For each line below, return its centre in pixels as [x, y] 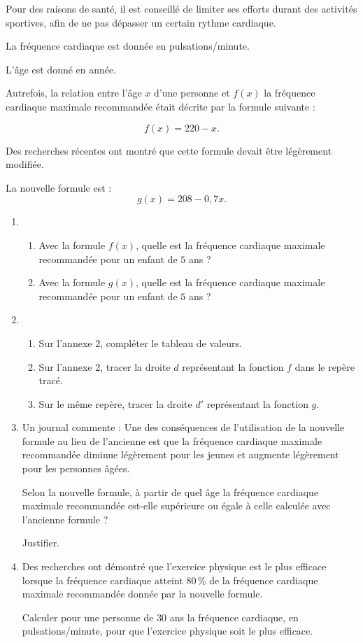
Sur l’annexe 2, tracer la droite [105, 366]
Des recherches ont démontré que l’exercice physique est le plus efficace [174, 566]
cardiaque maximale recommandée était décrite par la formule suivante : [161, 106]
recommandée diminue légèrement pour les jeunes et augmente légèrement [180, 454]
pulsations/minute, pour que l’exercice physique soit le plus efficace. [168, 631]
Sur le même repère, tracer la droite [115, 403]
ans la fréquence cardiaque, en [234, 617]
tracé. [51, 380]
